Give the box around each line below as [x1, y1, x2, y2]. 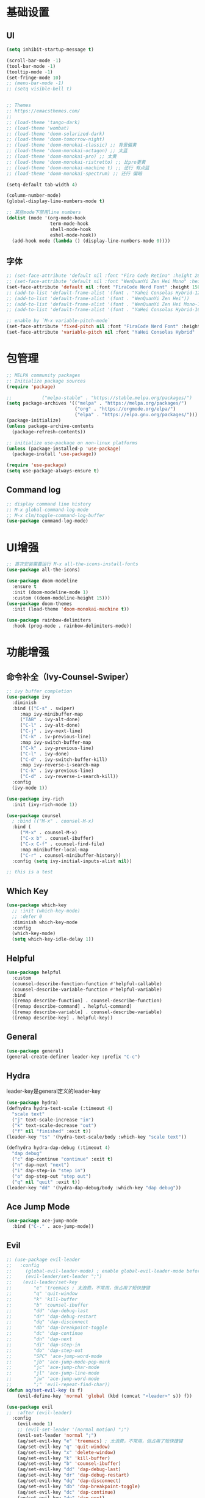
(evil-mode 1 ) [17, 1421, 53, 1427]
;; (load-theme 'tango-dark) [6, 119, 81, 125]
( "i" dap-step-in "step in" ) [12, 1167, 86, 1173]
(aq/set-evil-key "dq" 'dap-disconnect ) [17, 1478, 121, 1484]
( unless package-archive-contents [6, 423, 95, 429]
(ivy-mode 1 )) [12, 785, 48, 791]
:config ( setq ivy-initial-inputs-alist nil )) [12, 858, 132, 864]
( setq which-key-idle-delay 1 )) [12, 936, 95, 942]
